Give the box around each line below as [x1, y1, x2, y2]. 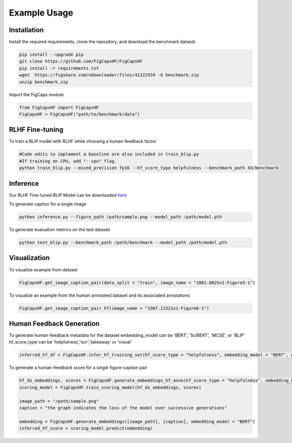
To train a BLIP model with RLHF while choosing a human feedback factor [9, 138, 157, 144]
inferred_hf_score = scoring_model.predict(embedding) [19, 425, 153, 431]
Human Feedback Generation [9, 319, 100, 327]
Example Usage [9, 7, 73, 18]
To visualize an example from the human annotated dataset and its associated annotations [9, 292, 190, 298]
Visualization [9, 254, 50, 262]
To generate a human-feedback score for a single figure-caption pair [9, 365, 147, 370]
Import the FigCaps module [9, 92, 64, 97]
